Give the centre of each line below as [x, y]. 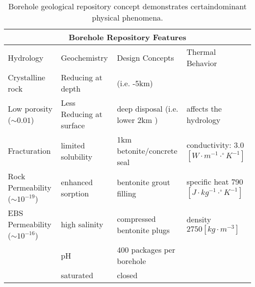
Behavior [202, 63]
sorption [75, 193]
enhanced [77, 182]
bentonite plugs [143, 230]
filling [127, 193]
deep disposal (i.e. [148, 108]
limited [73, 145]
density [199, 219]
